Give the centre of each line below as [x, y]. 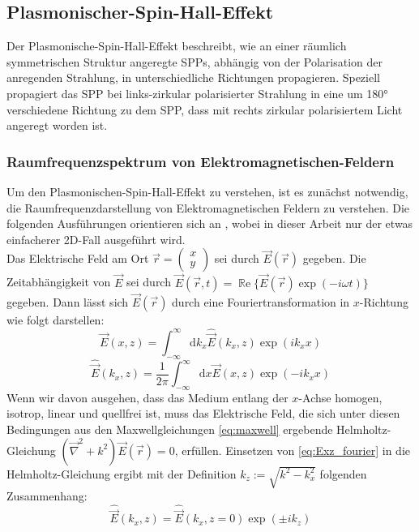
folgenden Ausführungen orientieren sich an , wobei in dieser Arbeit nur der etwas [210, 223]
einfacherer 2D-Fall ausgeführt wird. [96, 239]
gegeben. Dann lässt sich [68, 301]
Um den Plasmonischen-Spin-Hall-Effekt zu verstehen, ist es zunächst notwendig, [207, 191]
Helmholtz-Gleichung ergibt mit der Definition [122, 473]
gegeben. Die [334, 258]
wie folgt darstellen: [56, 319]
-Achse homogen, [340, 397]
